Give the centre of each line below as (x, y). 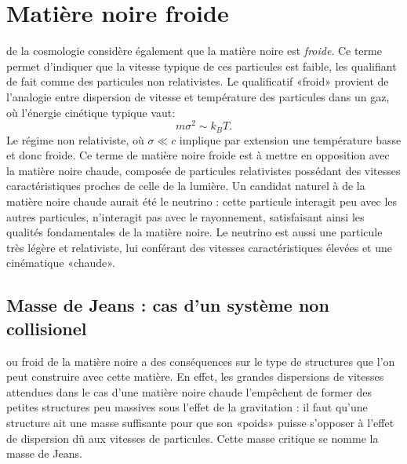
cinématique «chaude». (61, 263)
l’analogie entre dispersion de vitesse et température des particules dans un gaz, (198, 96)
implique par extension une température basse (290, 139)
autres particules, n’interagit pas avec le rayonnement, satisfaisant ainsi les (185, 216)
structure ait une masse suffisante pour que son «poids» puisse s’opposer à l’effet (200, 422)
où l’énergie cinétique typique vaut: (91, 112)
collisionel (47, 328)
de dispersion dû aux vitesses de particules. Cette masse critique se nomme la (193, 438)
